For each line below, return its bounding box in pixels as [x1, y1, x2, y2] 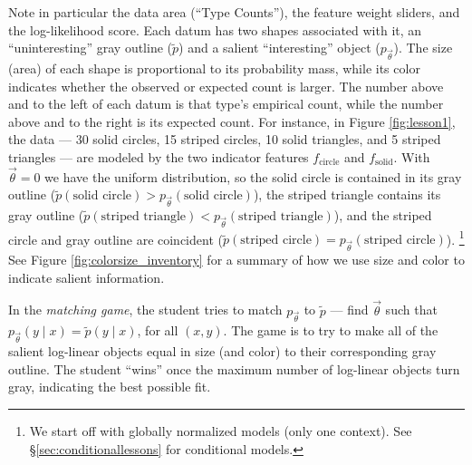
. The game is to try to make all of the [223, 321, 438, 340]
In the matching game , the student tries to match [8, 300, 283, 319]
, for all [137, 321, 178, 340]
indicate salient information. [8, 267, 165, 286]
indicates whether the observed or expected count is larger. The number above [8, 76, 444, 95]
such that [385, 300, 438, 319]
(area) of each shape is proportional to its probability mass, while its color [8, 58, 420, 77]
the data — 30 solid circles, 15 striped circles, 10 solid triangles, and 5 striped [8, 130, 441, 149]
